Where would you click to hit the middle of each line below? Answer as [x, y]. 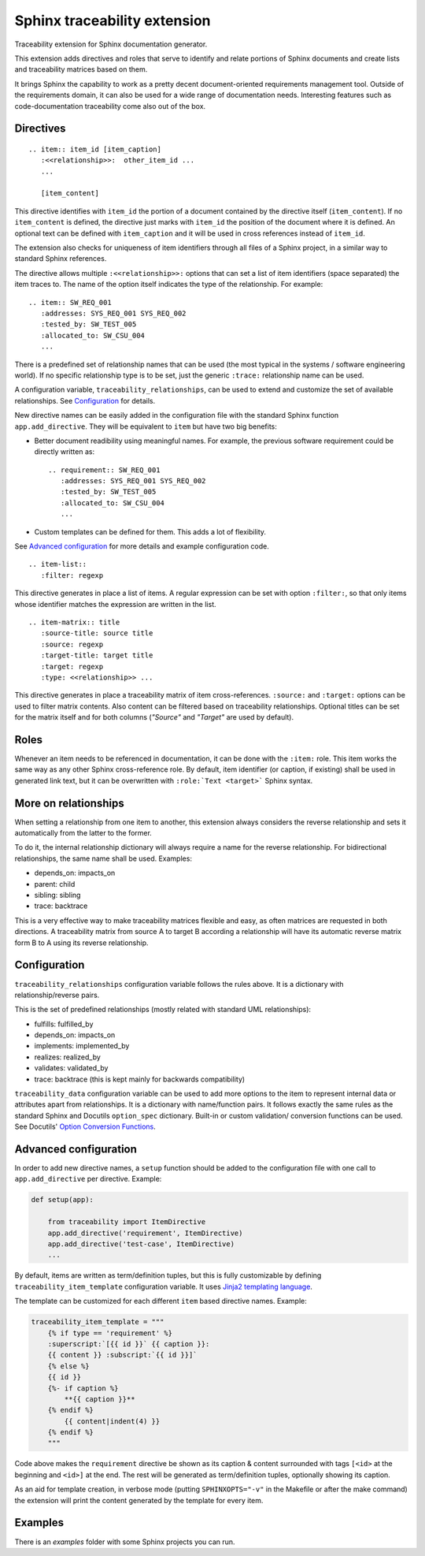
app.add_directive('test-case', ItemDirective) [141, 1244]
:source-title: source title [97, 633]
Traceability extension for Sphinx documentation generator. [111, 44]
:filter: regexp [72, 575]
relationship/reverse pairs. [57, 995]
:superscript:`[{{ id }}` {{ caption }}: [129, 1344]
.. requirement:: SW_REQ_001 [104, 470]
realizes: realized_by [68, 1057]
